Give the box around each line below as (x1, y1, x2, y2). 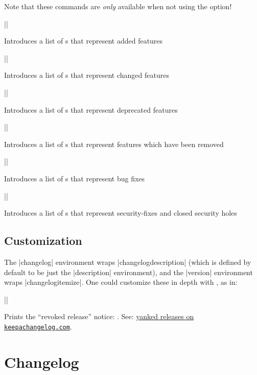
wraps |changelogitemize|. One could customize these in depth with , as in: (4, 277, 238, 287)
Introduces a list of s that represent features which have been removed (4, 138, 224, 149)
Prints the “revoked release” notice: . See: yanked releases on (4, 311, 194, 322)
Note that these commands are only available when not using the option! (4, 1, 232, 11)
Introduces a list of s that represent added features (4, 35, 163, 46)
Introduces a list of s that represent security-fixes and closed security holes (4, 207, 237, 218)
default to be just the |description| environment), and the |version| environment (4, 266, 253, 277)
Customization (4, 233, 82, 248)
